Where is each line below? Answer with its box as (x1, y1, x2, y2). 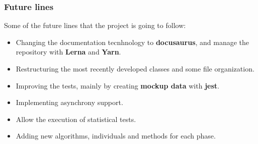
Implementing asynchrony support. (16, 97, 123, 107)
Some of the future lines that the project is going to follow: (4, 20, 186, 30)
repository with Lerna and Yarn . (16, 46, 121, 57)
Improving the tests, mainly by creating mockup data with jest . (16, 80, 219, 90)
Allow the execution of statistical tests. (16, 113, 136, 124)
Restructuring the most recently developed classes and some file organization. (16, 63, 254, 73)
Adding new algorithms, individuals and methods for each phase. (16, 130, 216, 141)
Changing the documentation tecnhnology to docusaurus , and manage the (16, 36, 249, 47)
